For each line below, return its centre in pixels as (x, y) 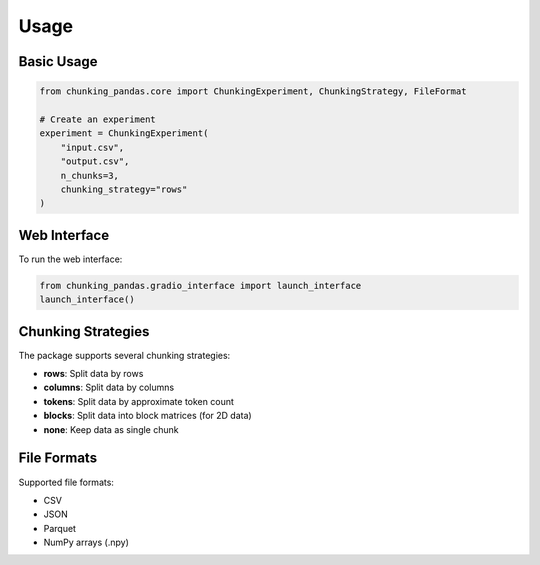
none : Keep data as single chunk (111, 429)
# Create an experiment (98, 119)
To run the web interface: (70, 259)
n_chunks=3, (90, 175)
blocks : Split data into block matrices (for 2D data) (147, 416)
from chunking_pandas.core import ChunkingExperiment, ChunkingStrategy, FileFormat (253, 91)
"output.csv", (95, 161)
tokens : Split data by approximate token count (139, 401)
